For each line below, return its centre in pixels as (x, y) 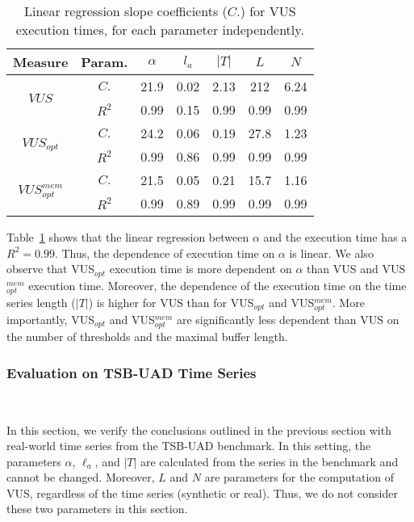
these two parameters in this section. (97, 509)
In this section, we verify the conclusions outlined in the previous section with (199, 429)
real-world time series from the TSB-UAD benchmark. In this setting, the (189, 446)
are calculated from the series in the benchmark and (270, 461)
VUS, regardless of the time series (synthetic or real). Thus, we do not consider (202, 493)
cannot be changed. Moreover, (81, 477)
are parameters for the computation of (299, 477)
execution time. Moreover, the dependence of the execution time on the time (217, 285)
